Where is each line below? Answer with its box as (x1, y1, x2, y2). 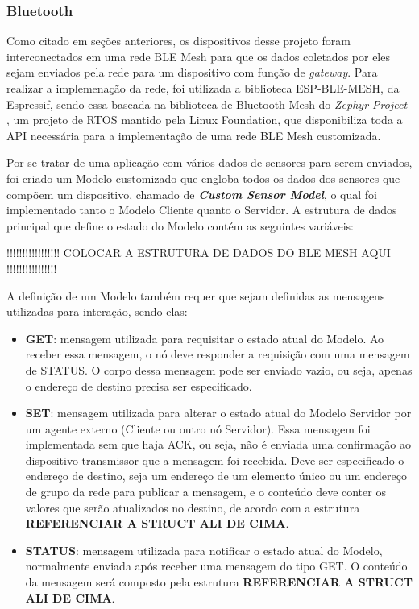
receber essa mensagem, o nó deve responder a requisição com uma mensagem (25, 346, 410, 362)
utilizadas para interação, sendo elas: (6, 303, 188, 320)
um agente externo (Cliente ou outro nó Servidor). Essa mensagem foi (25, 420, 371, 437)
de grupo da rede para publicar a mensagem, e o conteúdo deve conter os (25, 483, 386, 500)
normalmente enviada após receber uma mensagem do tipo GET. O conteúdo (25, 557, 408, 574)
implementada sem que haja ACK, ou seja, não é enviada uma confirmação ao (25, 436, 411, 453)
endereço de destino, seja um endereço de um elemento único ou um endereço (25, 467, 407, 484)
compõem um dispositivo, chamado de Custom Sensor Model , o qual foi (6, 185, 377, 202)
